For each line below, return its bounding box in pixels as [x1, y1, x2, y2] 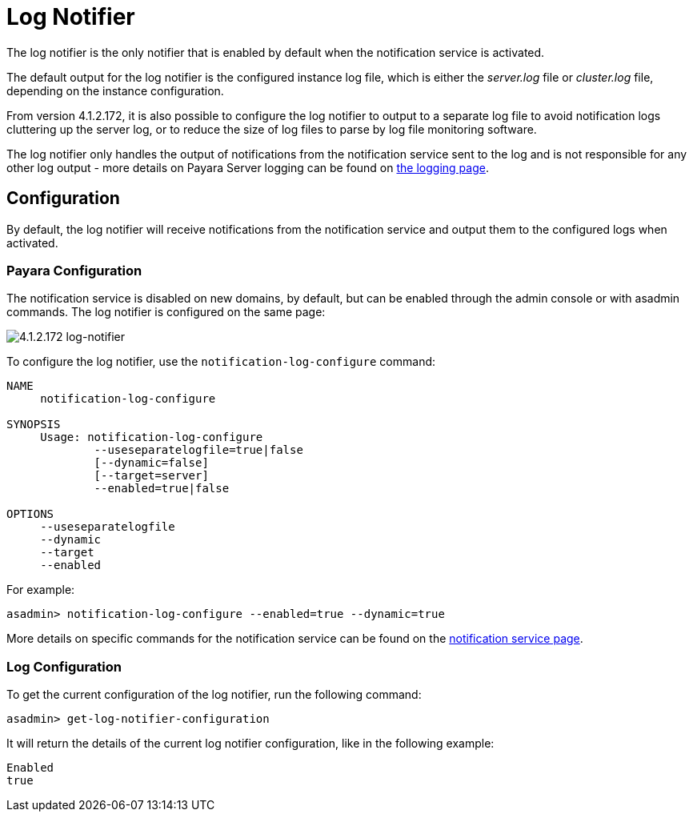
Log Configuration [6, 658, 122, 675]
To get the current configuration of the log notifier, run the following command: [6, 688, 422, 702]
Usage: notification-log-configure [40, 431, 263, 444]
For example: [6, 583, 75, 597]
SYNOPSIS [6, 418, 61, 431]
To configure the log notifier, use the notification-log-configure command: [6, 355, 436, 369]
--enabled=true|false [94, 482, 230, 495]
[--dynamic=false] [94, 456, 209, 470]
